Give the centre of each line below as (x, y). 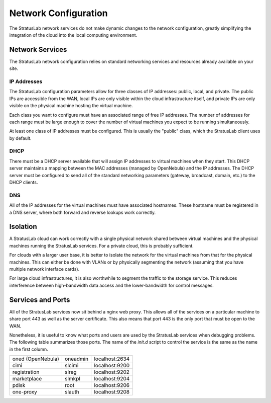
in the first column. (29, 349)
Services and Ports (40, 300)
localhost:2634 (112, 359)
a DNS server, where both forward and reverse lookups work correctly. (82, 212)
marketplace (27, 379)
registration (26, 372)
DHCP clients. (24, 182)
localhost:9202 (112, 372)
